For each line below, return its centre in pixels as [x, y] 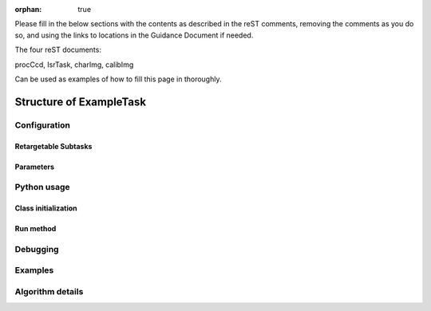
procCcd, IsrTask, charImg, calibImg [74, 65]
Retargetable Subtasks [53, 146]
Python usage [42, 187]
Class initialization [46, 208]
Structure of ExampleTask [81, 102]
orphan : [28, 9]
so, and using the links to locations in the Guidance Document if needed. [134, 35]
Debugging [37, 249]
